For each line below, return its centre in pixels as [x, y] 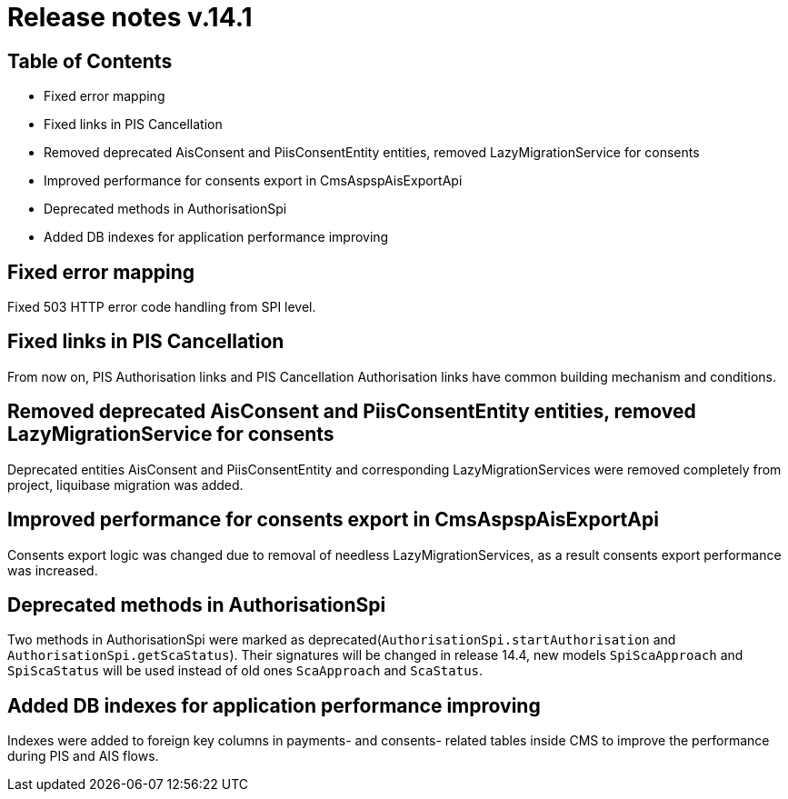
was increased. [53, 570]
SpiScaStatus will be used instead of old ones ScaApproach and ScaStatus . [245, 671]
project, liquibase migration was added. [125, 484]
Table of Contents [90, 61]
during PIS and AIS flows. [83, 756]
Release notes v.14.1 [130, 17]
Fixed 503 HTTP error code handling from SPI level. [162, 307]
